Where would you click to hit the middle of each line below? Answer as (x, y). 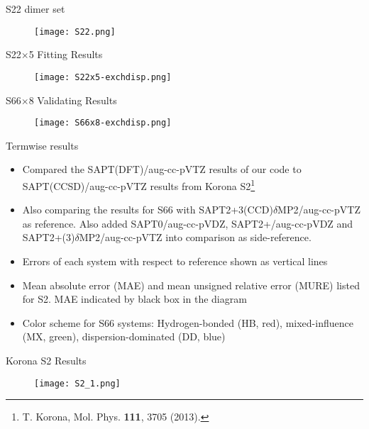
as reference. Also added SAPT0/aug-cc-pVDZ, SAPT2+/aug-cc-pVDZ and (188, 223)
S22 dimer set (35, 9)
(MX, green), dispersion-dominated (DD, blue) (124, 336)
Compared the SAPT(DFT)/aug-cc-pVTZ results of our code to (162, 169)
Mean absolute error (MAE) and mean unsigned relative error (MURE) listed (191, 285)
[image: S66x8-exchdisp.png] (103, 123)
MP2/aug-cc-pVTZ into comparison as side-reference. (195, 237)
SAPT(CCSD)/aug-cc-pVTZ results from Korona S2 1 (139, 184)
